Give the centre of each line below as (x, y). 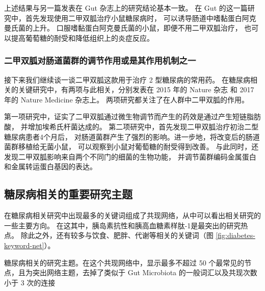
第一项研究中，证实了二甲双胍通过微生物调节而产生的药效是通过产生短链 (125, 116)
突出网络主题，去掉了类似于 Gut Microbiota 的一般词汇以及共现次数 (145, 272)
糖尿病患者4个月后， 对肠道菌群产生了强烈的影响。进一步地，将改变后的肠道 (132, 136)
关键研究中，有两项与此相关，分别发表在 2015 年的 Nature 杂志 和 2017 (136, 89)
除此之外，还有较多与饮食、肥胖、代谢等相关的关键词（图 (117, 235)
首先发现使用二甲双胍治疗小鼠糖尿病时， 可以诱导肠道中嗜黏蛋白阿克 (141, 18)
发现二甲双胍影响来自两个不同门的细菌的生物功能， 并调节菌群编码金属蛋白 (130, 156)
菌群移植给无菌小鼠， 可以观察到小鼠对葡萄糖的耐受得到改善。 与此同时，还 (131, 147)
